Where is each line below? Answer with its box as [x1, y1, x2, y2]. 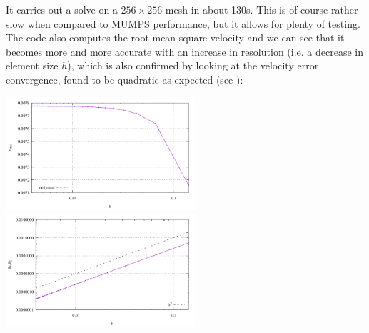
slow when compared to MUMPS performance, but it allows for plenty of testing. [6, 16, 360, 31]
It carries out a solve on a [6, 2, 118, 16]
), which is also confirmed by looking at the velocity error [67, 58, 319, 73]
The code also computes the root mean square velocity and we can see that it [6, 30, 345, 45]
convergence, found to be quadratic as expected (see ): [6, 71, 243, 86]
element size [6, 58, 59, 73]
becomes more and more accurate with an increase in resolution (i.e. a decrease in [6, 44, 363, 59]
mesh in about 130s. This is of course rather [165, 2, 358, 16]
